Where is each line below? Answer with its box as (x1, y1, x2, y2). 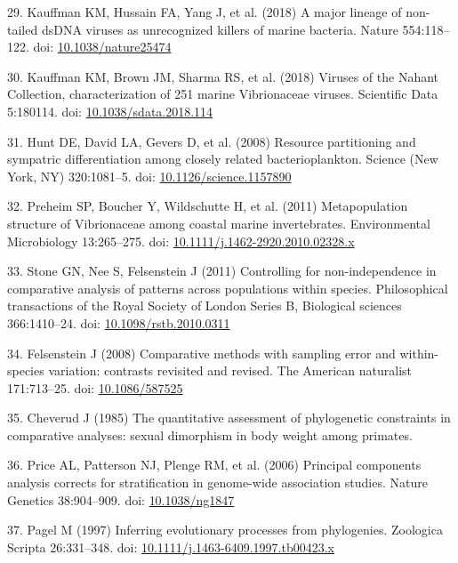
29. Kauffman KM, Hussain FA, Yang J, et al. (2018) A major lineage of (7, 3, 402, 20)
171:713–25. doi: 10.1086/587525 (7, 378, 183, 397)
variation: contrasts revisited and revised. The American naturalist (48, 361, 412, 380)
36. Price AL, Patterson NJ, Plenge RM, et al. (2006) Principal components (7, 455, 422, 474)
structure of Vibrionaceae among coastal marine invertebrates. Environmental (7, 213, 430, 232)
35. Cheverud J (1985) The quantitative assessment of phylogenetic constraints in (7, 408, 451, 427)
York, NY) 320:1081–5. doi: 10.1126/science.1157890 (7, 166, 292, 185)
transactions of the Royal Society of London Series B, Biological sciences (7, 296, 402, 315)
